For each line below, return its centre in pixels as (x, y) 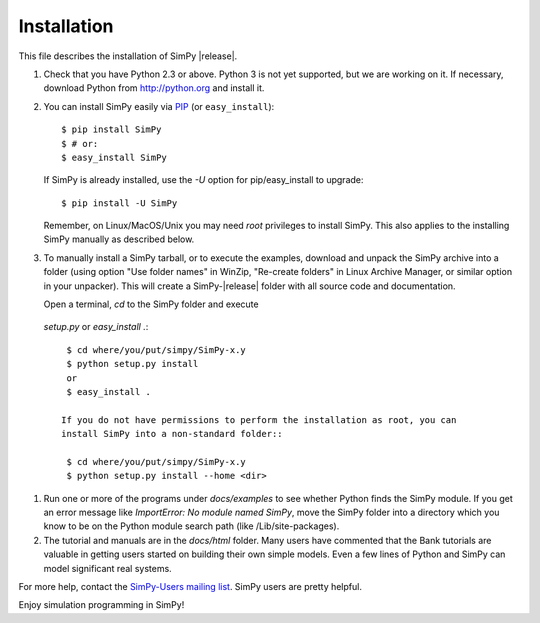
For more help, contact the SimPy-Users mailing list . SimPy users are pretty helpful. (190, 587)
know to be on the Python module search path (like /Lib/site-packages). (191, 526)
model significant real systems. (107, 568)
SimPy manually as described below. (119, 239)
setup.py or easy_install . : (96, 327)
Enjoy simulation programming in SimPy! (101, 605)
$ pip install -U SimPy (119, 203)
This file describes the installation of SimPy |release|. (128, 56)
